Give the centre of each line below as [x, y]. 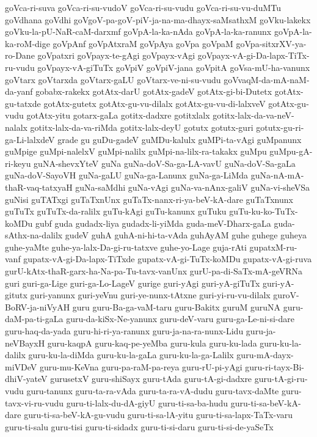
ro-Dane [20, 55]
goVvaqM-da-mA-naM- [267, 79]
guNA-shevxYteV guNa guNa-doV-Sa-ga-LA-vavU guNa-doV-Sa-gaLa [165, 163]
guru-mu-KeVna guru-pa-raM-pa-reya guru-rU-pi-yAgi [141, 366]
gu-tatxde [23, 103]
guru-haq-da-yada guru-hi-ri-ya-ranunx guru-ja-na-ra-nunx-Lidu [124, 331]
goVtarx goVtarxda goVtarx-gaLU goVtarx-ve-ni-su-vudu [113, 79]
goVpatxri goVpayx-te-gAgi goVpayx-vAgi [116, 55]
